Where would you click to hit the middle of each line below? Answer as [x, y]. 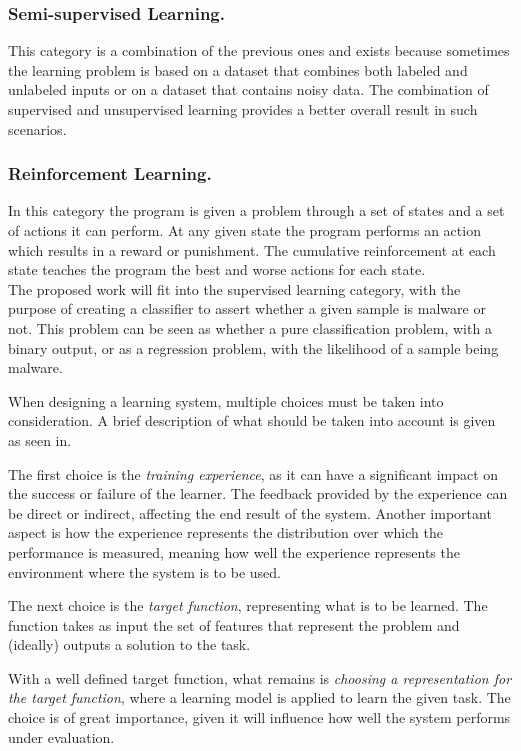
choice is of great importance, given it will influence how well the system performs [259, 717]
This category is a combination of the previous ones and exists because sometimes [259, 50]
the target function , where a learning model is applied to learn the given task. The [259, 697]
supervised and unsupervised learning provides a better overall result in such [243, 109]
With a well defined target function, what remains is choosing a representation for [260, 677]
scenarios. [37, 128]
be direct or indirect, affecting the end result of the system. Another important [250, 512]
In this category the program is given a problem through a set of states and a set [256, 210]
